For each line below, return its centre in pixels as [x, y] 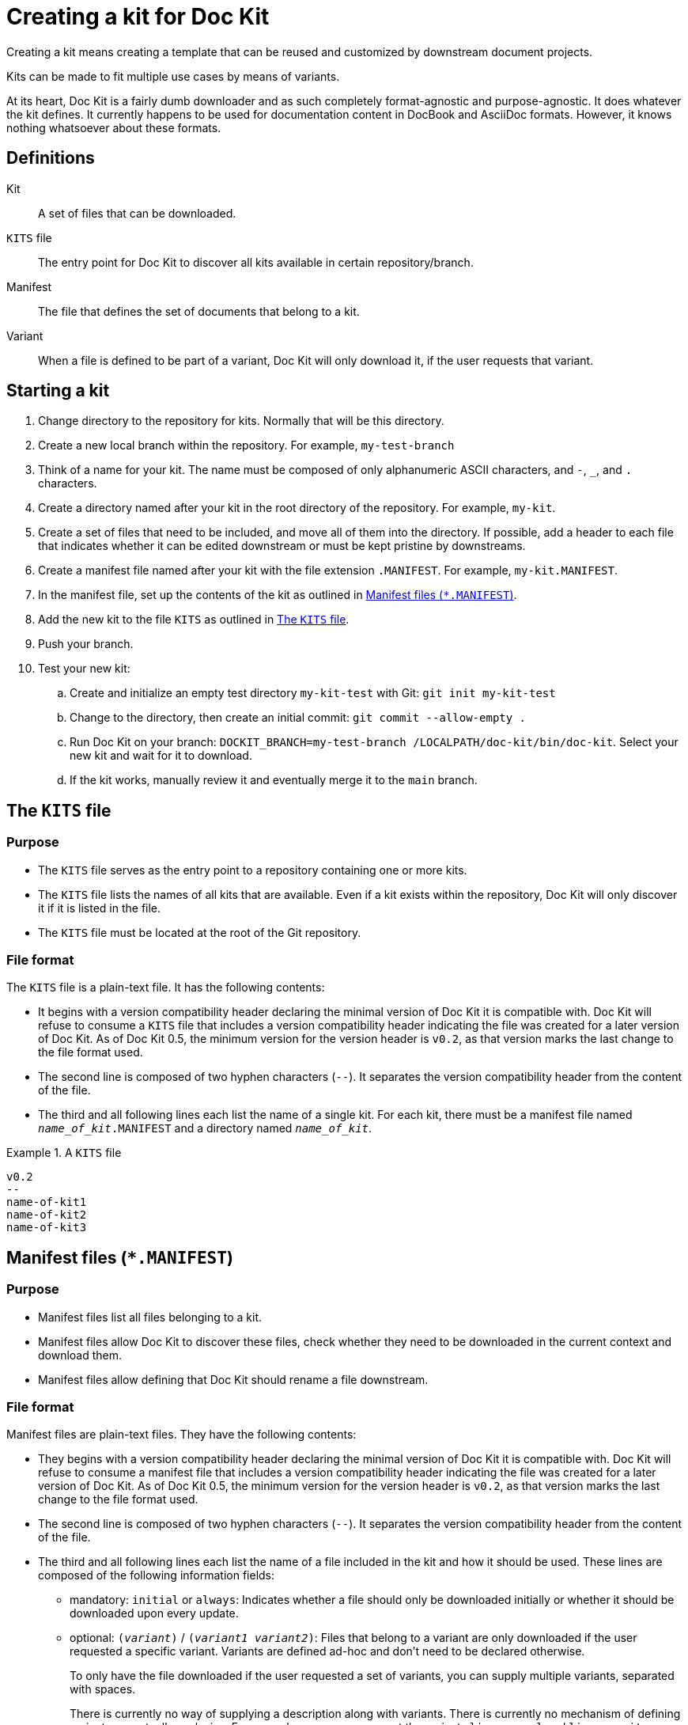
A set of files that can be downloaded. [137, 213]
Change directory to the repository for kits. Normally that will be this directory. [241, 421]
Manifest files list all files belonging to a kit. [150, 1317]
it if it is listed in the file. [100, 908]
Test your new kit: [84, 669]
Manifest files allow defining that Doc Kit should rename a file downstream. [233, 1379]
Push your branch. [86, 644]
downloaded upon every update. [154, 1613]
